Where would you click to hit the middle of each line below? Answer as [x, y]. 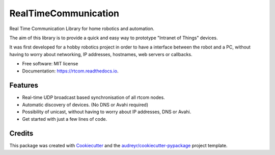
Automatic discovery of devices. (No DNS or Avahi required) [85, 105]
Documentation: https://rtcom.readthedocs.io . [70, 71]
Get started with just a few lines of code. [64, 119]
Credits [21, 133]
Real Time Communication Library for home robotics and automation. [82, 29]
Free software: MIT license [50, 64]
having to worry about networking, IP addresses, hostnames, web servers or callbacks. [101, 54]
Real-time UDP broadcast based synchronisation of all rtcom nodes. [93, 97]
